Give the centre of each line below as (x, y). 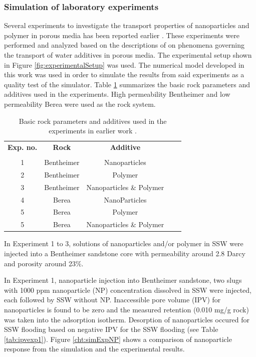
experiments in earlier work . (93, 131)
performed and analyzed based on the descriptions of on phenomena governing (124, 45)
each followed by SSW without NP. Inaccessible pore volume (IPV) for (112, 300)
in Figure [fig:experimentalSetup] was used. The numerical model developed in (124, 64)
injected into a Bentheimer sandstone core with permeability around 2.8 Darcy (125, 253)
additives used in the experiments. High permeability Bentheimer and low (117, 94)
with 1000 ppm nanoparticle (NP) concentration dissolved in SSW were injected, (128, 290)
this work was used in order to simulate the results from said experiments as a (124, 74)
